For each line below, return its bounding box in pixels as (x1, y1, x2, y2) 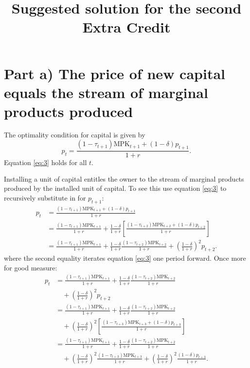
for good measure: (4, 262, 57, 272)
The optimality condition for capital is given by (4, 129, 145, 139)
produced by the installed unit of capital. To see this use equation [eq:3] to (4, 183, 227, 193)
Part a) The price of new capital (4, 63, 226, 83)
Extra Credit (82, 17, 171, 37)
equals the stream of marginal (4, 82, 208, 102)
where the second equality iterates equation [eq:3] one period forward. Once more (4, 253, 246, 263)
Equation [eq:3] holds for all (4, 157, 87, 167)
